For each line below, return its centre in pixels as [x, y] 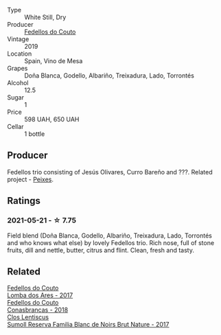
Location [20, 54]
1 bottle [35, 134]
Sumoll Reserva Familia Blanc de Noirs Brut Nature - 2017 [88, 325]
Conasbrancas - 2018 [38, 310]
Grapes [18, 68]
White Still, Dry [45, 17]
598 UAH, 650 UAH [52, 119]
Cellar [15, 127]
